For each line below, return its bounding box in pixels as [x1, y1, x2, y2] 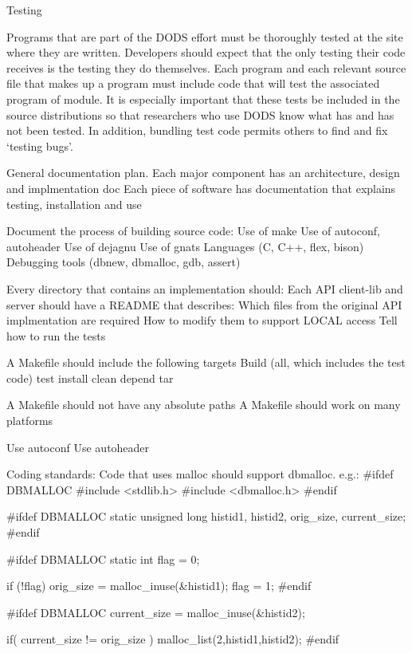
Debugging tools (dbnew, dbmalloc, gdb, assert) [6, 254, 241, 270]
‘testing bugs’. [6, 137, 73, 154]
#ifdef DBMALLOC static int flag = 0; [6, 550, 200, 567]
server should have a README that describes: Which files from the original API [6, 296, 402, 313]
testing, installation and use [6, 195, 142, 212]
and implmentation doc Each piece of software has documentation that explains [6, 179, 396, 196]
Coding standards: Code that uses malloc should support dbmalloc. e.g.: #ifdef [6, 466, 394, 482]
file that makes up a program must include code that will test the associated [6, 75, 380, 92]
